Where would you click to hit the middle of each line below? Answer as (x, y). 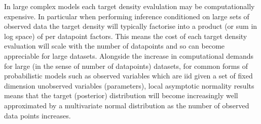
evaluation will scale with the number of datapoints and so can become (115, 46)
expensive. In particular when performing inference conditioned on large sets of (127, 16)
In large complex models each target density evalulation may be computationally (129, 6)
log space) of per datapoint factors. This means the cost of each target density (126, 36)
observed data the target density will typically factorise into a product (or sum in (131, 26)
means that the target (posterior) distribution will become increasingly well (121, 95)
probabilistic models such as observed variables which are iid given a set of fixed (128, 76)
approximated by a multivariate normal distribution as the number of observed (127, 105)
